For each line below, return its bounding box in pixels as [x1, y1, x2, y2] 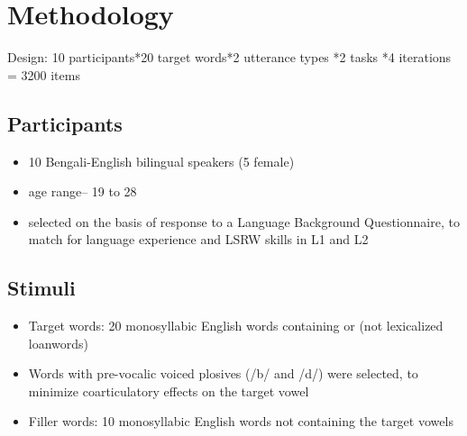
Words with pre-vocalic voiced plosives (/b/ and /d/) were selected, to [28, 364, 418, 383]
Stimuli [7, 274, 76, 302]
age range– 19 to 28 [28, 182, 137, 201]
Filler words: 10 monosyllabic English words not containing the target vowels [28, 412, 453, 431]
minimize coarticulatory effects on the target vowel [28, 381, 309, 400]
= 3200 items [7, 65, 80, 84]
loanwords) [28, 333, 89, 352]
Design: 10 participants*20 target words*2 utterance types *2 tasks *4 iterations [7, 48, 452, 67]
